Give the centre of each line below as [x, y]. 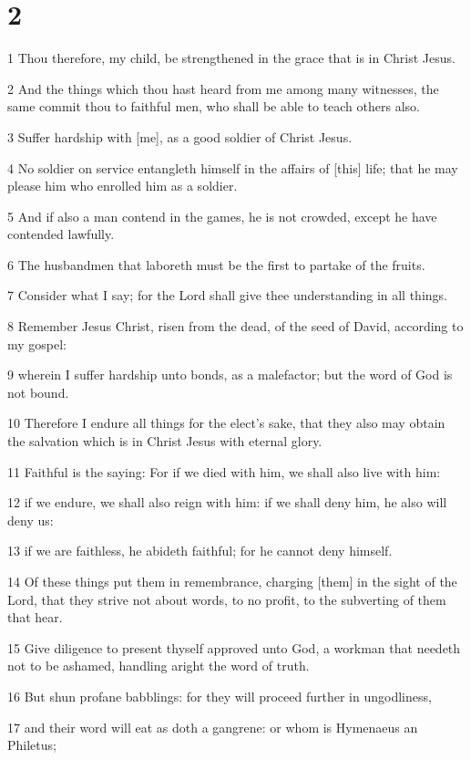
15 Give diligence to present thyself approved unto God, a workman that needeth [234, 647]
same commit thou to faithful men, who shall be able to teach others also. [214, 106]
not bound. [38, 392]
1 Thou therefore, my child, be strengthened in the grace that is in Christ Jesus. [231, 58]
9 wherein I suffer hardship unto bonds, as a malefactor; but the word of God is [230, 375]
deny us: [31, 520]
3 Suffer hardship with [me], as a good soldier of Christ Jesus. [180, 136]
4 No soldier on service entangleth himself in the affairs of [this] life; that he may [233, 167]
